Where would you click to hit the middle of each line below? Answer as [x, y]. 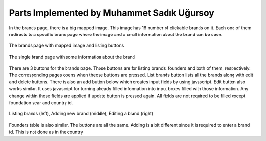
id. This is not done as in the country [46, 132]
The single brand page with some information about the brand [72, 57]
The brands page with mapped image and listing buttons [66, 46]
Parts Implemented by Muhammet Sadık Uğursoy [112, 13]
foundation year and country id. [41, 103]
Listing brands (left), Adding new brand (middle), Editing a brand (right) [81, 114]
